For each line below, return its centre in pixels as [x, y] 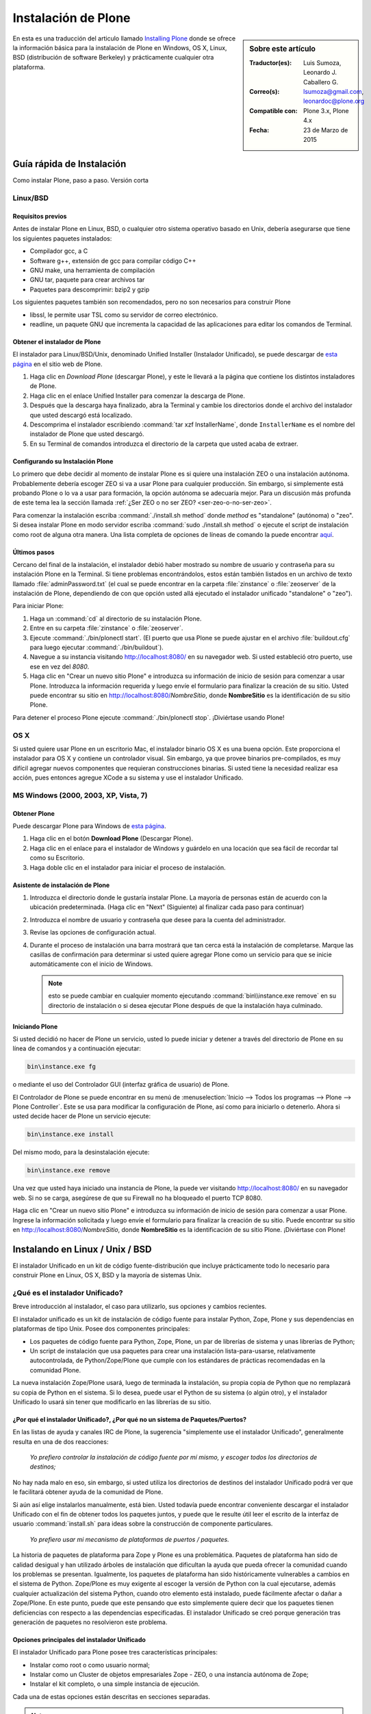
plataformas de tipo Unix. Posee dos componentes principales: [101, 1329]
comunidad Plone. [55, 1370]
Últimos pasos [34, 552]
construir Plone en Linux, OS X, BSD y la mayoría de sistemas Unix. [107, 1275]
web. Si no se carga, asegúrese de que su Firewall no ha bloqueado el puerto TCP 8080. [138, 1198]
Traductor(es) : [271, 62]
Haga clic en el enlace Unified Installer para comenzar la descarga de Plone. [138, 396]
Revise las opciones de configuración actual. [93, 932]
